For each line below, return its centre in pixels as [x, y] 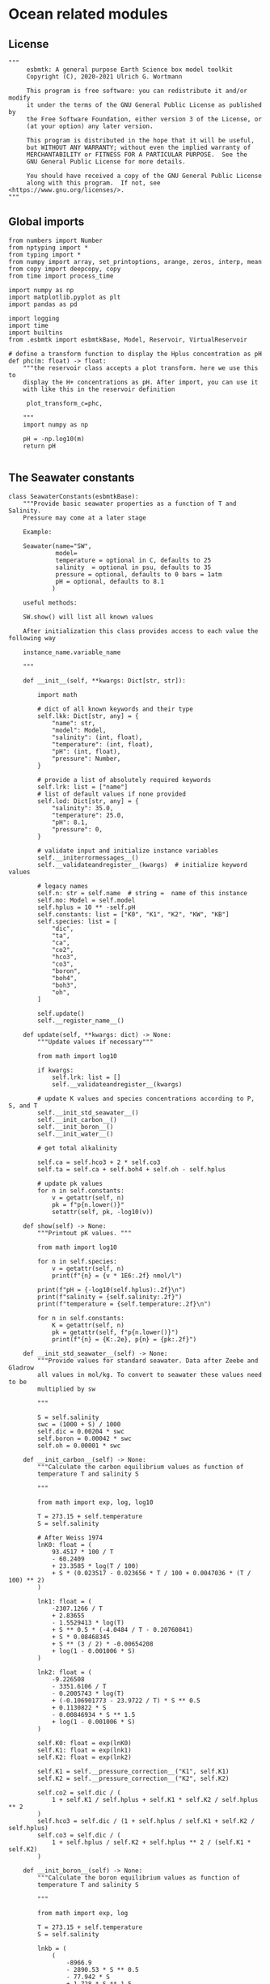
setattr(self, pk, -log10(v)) [102, 1212]
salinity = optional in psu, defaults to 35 [133, 567]
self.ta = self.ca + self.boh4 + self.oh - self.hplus [132, 1169]
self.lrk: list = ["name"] [83, 787]
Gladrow [21, 1368]
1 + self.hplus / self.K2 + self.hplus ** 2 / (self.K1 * [151, 1842]
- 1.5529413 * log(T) [88, 1623]
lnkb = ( [52, 1948]
